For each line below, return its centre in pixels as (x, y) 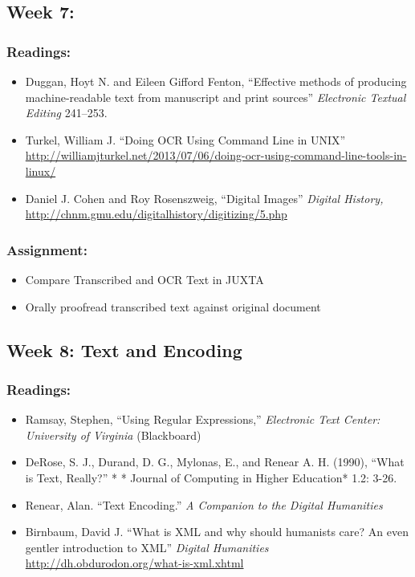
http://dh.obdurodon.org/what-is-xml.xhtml (134, 563)
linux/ (41, 171)
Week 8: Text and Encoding (124, 349)
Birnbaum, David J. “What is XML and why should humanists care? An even (217, 532)
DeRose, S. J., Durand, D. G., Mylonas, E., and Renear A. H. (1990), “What (215, 462)
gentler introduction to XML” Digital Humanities (147, 547)
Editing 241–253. (66, 113)
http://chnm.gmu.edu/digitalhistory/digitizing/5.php (156, 214)
